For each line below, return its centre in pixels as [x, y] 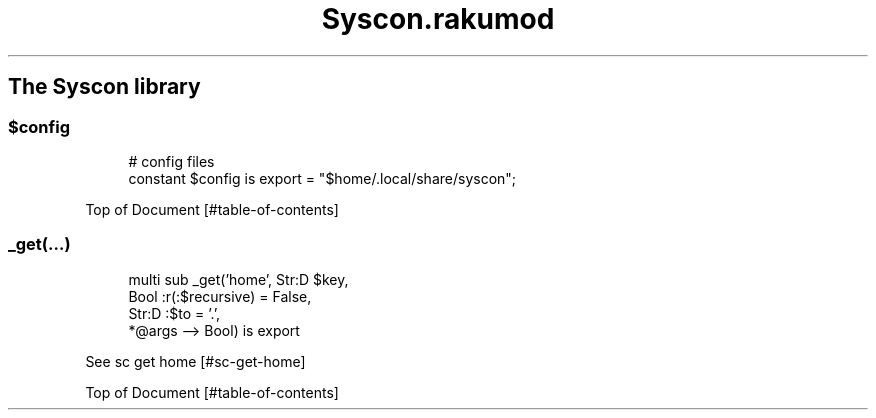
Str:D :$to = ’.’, [174, 313]
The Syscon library [104, 87]
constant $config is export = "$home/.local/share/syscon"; [322, 178]
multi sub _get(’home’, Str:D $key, [238, 279]
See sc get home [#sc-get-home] [195, 361]
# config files [171, 161]
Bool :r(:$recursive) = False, [220, 296]
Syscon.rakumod [438, 19]
